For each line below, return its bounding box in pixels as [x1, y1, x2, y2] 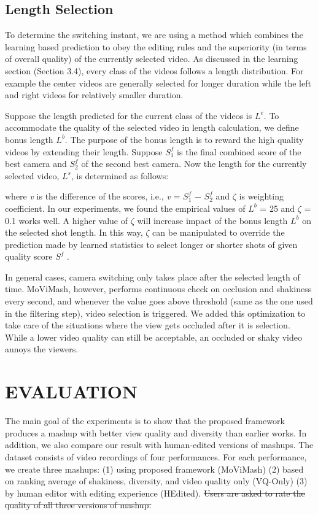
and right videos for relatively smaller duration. [5, 88, 184, 101]
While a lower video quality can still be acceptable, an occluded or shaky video [5, 330, 303, 343]
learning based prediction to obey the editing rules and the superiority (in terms [5, 40, 307, 53]
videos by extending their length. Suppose [5, 145, 163, 158]
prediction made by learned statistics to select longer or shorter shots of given [5, 238, 298, 250]
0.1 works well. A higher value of [5, 214, 128, 227]
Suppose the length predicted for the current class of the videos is [5, 109, 252, 122]
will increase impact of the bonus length [137, 214, 288, 227]
